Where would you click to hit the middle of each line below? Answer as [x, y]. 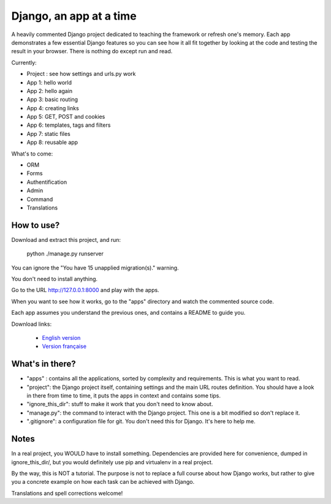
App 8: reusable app [52, 142]
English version [61, 338]
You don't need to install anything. [55, 279]
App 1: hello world [49, 82]
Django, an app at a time [74, 16]
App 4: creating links [53, 108]
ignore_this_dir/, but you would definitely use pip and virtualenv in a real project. [112, 462]
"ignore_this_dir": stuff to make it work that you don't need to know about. [120, 404]
